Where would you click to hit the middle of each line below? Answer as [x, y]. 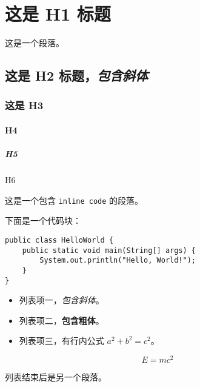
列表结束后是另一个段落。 [56, 377]
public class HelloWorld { [59, 240]
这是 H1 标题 [58, 14]
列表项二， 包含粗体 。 [62, 320]
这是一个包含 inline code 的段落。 [74, 200]
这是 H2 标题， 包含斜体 [77, 76]
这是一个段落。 [35, 43]
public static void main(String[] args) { [109, 250]
